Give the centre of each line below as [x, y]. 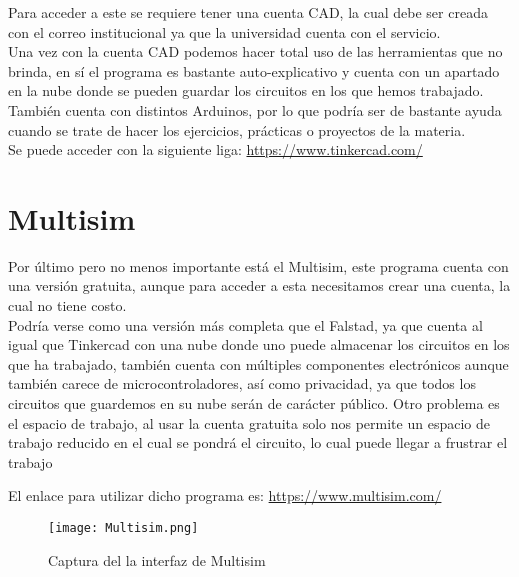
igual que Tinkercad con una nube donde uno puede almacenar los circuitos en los [259, 344]
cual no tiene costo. [67, 305]
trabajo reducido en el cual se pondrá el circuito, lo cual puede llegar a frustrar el [258, 442]
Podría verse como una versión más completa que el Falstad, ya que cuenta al [245, 324]
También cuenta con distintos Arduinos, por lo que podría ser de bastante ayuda [255, 109]
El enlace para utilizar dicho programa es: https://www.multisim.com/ [225, 495]
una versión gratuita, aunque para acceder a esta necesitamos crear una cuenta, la [259, 285]
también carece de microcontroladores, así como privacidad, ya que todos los [242, 383]
